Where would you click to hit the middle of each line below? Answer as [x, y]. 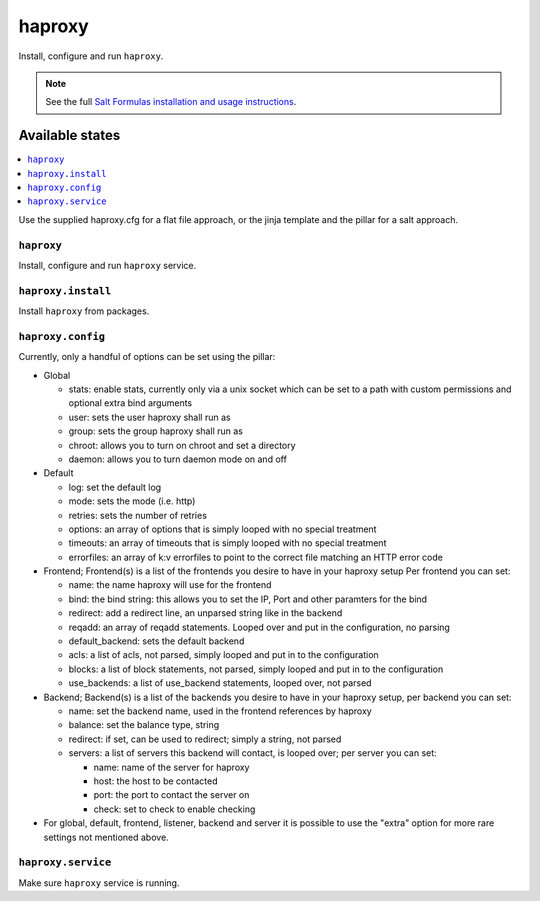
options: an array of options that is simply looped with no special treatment [222, 529]
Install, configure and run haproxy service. [107, 265]
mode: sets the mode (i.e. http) [132, 501]
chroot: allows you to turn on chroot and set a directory [182, 445]
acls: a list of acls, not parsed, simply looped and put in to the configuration [223, 655]
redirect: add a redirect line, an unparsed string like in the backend [205, 613]
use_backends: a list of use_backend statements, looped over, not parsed [220, 683]
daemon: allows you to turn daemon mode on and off [177, 459]
